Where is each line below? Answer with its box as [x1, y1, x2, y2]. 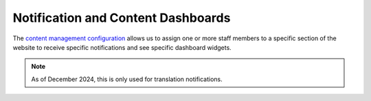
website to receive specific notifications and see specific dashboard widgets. [12, 43, 232, 51]
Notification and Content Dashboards [12, 10, 231, 25]
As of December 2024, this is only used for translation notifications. [31, 75, 223, 83]
